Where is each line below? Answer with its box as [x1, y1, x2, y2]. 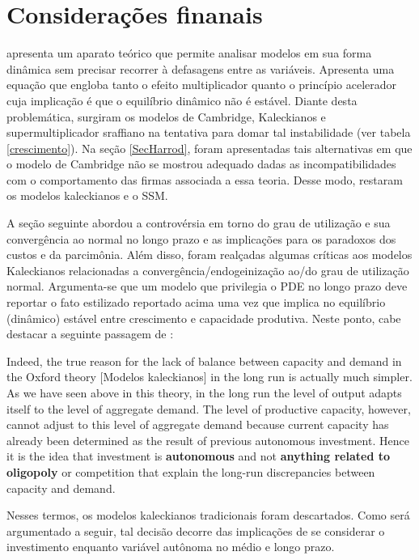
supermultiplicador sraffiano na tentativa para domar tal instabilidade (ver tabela [6, 124, 411, 141]
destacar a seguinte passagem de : [6, 325, 174, 342]
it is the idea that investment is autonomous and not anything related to [6, 448, 391, 465]
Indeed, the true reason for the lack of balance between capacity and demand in [6, 352, 402, 369]
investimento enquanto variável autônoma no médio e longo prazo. [6, 538, 335, 555]
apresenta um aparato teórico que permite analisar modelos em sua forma [6, 45, 372, 62]
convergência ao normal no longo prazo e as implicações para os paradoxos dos [6, 230, 396, 247]
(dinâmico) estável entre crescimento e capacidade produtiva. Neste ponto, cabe [6, 309, 401, 326]
